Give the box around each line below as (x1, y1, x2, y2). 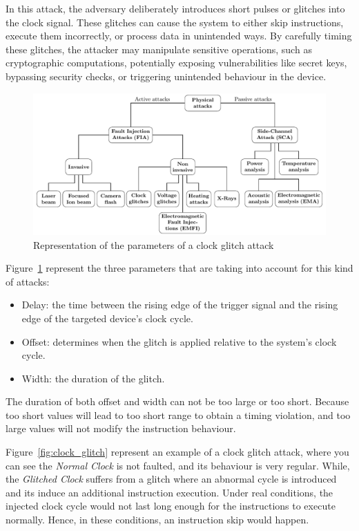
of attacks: (6, 274, 50, 288)
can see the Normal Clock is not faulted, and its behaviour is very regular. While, (6, 458, 350, 472)
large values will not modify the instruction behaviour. (6, 421, 236, 436)
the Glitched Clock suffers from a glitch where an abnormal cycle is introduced (6, 472, 337, 486)
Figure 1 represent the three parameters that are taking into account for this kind (6, 261, 353, 275)
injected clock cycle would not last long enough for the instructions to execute (6, 499, 336, 513)
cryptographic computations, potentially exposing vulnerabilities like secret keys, (6, 55, 347, 70)
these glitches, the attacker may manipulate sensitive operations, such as (6, 41, 312, 56)
